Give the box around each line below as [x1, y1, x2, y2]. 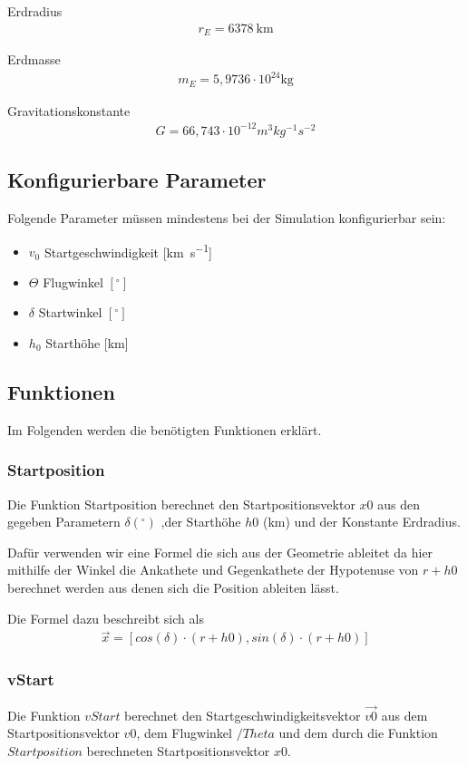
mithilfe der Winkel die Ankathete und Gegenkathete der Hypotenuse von [7, 560, 419, 579]
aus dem [381, 705, 428, 724]
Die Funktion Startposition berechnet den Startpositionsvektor [7, 494, 355, 513]
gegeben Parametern [7, 512, 121, 531]
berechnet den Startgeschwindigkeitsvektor [124, 705, 361, 724]
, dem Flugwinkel [136, 723, 232, 742]
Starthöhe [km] [45, 334, 129, 353]
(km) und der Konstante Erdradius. [262, 512, 461, 531]
